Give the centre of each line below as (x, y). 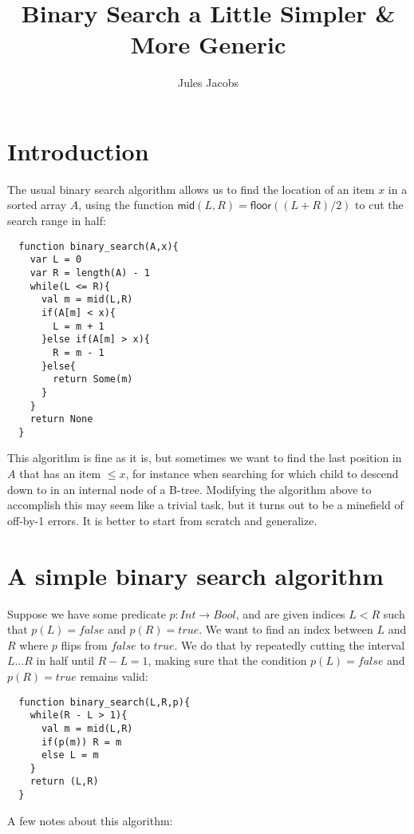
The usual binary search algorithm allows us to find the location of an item (191, 189)
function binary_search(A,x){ (99, 246)
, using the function (126, 205)
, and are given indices (290, 613)
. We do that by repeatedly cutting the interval (290, 644)
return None (61, 419)
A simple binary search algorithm (195, 575)
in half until (65, 660)
